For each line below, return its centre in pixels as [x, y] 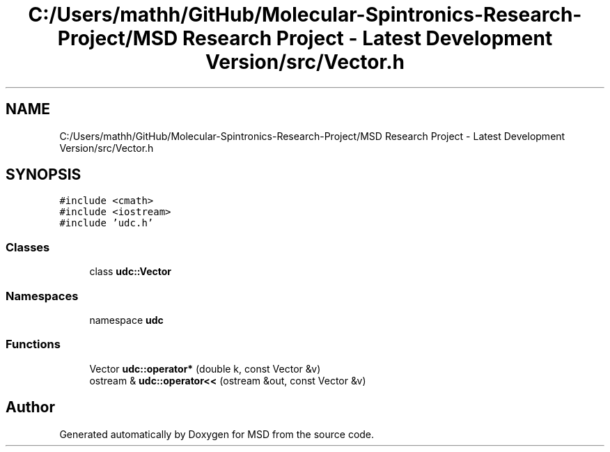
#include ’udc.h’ [107, 223]
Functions [33, 344]
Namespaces [42, 296]
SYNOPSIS [44, 175]
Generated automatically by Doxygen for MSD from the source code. [217, 434]
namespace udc [126, 320]
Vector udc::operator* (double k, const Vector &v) [205, 368]
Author [30, 407]
